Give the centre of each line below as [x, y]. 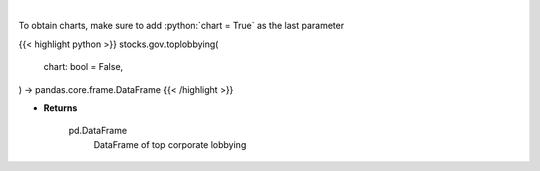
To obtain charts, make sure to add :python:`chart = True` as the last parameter [181, 26]
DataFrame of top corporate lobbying [170, 144]
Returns [60, 107]
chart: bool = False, [83, 67]
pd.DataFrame [98, 131]
